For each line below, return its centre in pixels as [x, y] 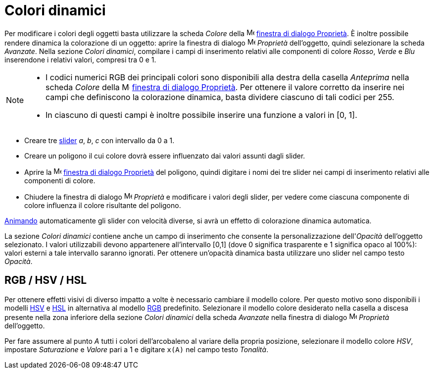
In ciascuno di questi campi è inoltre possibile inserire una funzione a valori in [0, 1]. [201, 115]
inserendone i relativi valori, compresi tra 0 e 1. [80, 59]
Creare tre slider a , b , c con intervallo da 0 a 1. [99, 140]
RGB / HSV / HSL [46, 280]
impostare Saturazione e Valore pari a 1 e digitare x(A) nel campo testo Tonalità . [137, 349]
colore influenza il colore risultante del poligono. [103, 205]
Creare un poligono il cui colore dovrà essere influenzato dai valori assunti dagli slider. [165, 156]
